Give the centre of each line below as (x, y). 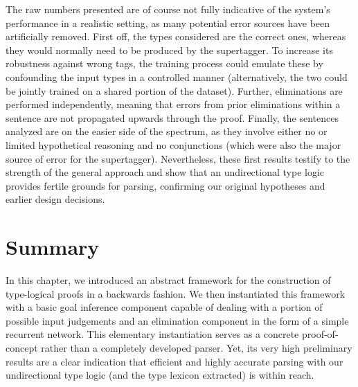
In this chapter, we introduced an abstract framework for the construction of (168, 280)
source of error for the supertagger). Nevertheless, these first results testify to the (178, 158)
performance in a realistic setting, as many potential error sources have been (168, 22)
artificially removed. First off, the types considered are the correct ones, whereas (176, 36)
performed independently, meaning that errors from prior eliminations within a (173, 104)
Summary (53, 247)
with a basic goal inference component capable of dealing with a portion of (164, 307)
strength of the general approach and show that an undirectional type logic (165, 172)
